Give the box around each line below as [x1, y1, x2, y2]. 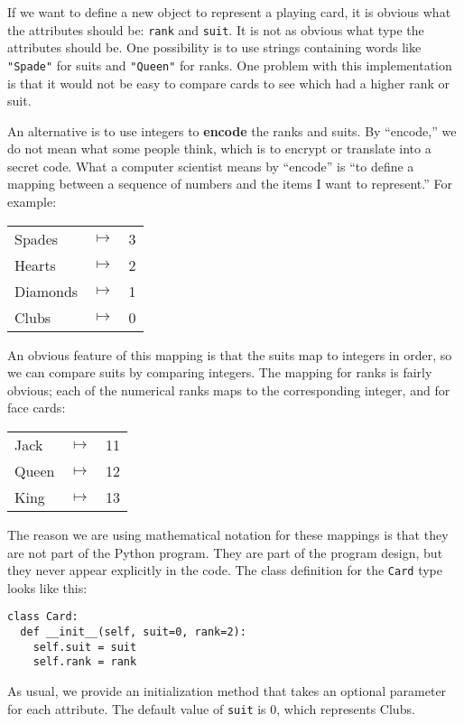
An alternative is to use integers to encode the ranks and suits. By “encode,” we [7, 121, 457, 140]
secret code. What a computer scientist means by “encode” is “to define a [7, 156, 414, 175]
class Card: [7, 610, 79, 624]
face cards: [7, 398, 66, 417]
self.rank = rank [32, 655, 137, 669]
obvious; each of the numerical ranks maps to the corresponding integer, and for [7, 380, 450, 399]
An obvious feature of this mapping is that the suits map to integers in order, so [7, 345, 452, 364]
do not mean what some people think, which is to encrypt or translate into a [7, 139, 432, 158]
